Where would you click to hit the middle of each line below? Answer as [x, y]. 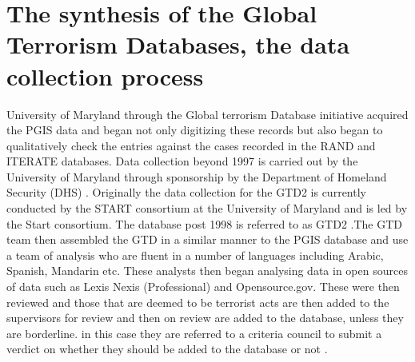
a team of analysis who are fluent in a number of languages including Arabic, [195, 255]
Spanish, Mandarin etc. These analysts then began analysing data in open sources [207, 271]
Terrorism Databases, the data [178, 44]
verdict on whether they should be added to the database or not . [167, 349]
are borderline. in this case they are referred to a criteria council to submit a [194, 333]
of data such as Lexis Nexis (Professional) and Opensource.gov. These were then [203, 286]
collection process [105, 76]
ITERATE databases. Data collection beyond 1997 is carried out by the [182, 161]
